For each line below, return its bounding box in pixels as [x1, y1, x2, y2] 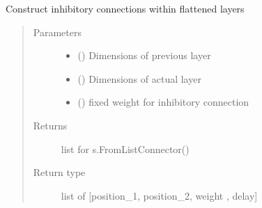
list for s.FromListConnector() [61, 141, 190, 156]
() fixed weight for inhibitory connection [77, 95, 249, 109]
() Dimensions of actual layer [77, 71, 201, 86]
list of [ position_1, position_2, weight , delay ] [61, 188, 258, 202]
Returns [33, 118, 68, 132]
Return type [33, 165, 86, 179]
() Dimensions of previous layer [77, 48, 211, 63]
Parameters [33, 24, 82, 39]
